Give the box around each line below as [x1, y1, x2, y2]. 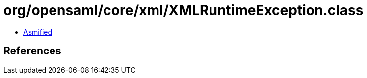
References [3, 45, 61, 57]
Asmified [23, 27, 52, 36]
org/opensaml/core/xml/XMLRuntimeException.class [3, 2, 364, 19]
